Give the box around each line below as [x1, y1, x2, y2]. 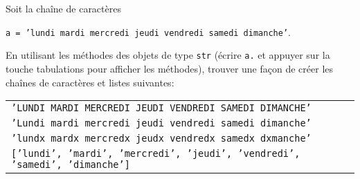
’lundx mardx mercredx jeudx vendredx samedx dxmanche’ [11, 133, 312, 144]
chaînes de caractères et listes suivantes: [6, 75, 174, 89]
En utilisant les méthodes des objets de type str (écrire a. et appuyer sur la [6, 48, 330, 62]
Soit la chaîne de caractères [6, 1, 121, 15]
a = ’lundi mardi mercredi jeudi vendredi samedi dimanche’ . [6, 24, 291, 39]
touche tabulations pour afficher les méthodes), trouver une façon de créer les [6, 61, 334, 75]
